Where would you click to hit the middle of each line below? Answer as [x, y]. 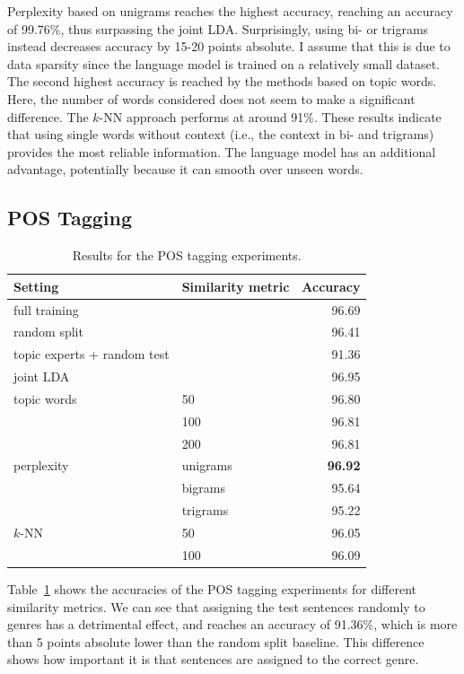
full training [46, 309]
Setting [36, 286]
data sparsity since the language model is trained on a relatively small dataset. [224, 63]
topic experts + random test [92, 354]
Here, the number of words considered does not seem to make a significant [211, 98]
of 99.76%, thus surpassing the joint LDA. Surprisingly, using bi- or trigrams [218, 28]
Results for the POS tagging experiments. [187, 255]
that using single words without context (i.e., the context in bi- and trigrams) [221, 134]
